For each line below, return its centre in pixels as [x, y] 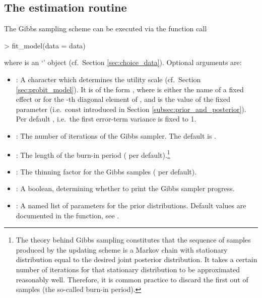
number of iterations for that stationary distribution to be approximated [128, 269]
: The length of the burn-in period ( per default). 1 [93, 154]
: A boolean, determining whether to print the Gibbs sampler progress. [125, 188]
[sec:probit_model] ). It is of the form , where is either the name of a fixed [130, 89]
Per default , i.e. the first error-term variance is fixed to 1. [106, 119]
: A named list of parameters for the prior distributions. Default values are [131, 205]
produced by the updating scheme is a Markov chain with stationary [122, 249]
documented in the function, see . [68, 215]
